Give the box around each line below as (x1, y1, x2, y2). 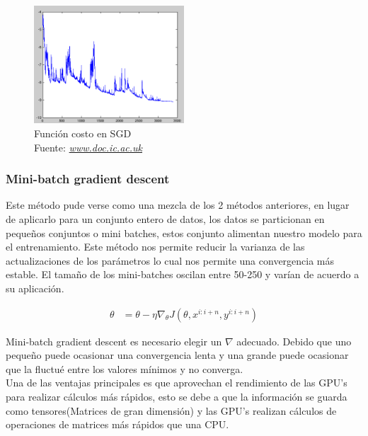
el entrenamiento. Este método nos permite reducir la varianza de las (6, 239, 305, 254)
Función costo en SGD (34, 126, 132, 141)
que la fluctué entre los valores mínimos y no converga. (6, 361, 243, 376)
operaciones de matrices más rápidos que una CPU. (6, 417, 229, 432)
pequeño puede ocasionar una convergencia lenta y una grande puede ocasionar (6, 348, 349, 362)
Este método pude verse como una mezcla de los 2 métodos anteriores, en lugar (6, 197, 350, 212)
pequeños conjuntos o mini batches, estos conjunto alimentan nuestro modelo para (6, 225, 362, 240)
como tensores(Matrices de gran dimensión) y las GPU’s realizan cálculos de (6, 403, 337, 418)
